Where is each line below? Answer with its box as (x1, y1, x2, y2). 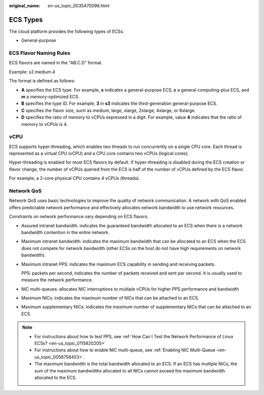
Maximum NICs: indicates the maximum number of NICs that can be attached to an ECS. (21, 295, 199, 301)
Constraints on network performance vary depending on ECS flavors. (9, 214, 149, 220)
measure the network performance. (21, 277, 93, 283)
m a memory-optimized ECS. (21, 94, 80, 99)
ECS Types (9, 15, 43, 24)
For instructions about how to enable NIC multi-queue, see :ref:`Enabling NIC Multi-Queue (34, 347, 216, 353)
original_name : (9, 3, 41, 8)
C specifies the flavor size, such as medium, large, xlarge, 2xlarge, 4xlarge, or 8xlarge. (21, 107, 196, 113)
